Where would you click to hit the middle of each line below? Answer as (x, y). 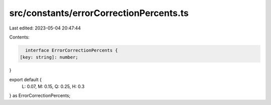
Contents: (19, 37)
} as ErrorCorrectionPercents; (40, 95)
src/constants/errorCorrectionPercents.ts (99, 13)
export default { (26, 79)
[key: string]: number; (49, 57)
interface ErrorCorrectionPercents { (72, 50)
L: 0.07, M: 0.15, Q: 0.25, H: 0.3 (53, 86)
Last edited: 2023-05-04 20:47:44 (45, 28)
